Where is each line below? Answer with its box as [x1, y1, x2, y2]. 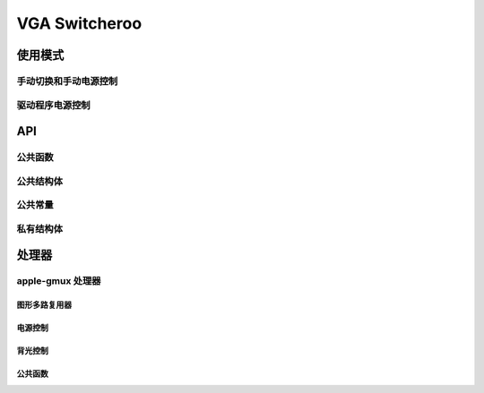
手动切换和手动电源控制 [16, 74, 118, 87]
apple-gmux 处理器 [16, 275, 101, 287]
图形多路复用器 [16, 300, 72, 311]
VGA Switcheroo [16, 13, 143, 33]
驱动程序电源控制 [16, 98, 91, 111]
